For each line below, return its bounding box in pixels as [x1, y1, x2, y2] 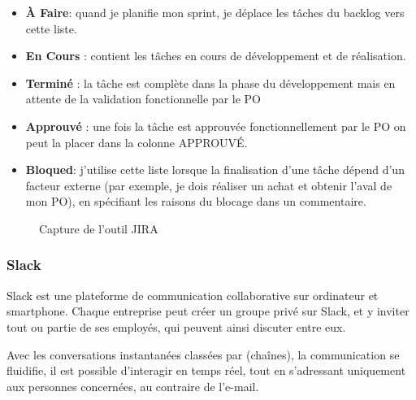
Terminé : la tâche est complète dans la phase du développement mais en [25, 74, 396, 91]
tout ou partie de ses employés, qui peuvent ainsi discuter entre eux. [6, 318, 346, 335]
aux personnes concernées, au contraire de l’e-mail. [6, 377, 259, 394]
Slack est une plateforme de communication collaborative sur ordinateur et [6, 286, 379, 303]
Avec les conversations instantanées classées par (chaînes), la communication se [6, 346, 400, 363]
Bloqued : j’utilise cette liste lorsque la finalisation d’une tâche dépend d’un [25, 161, 405, 178]
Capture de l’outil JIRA [39, 220, 158, 237]
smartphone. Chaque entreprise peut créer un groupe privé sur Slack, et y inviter [6, 302, 409, 320]
